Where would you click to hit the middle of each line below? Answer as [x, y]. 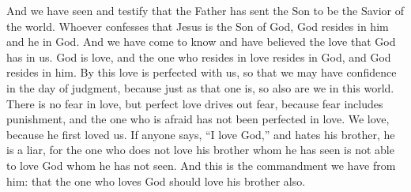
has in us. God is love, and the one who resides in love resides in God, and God [199, 56]
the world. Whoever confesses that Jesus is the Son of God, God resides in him [198, 26]
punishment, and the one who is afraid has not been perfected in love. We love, [198, 119]
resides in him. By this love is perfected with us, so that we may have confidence [202, 72]
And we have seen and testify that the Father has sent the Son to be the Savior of [205, 10]
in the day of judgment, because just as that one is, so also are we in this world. [200, 87]
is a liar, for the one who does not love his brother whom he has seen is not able [200, 150]
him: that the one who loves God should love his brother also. [156, 181]
